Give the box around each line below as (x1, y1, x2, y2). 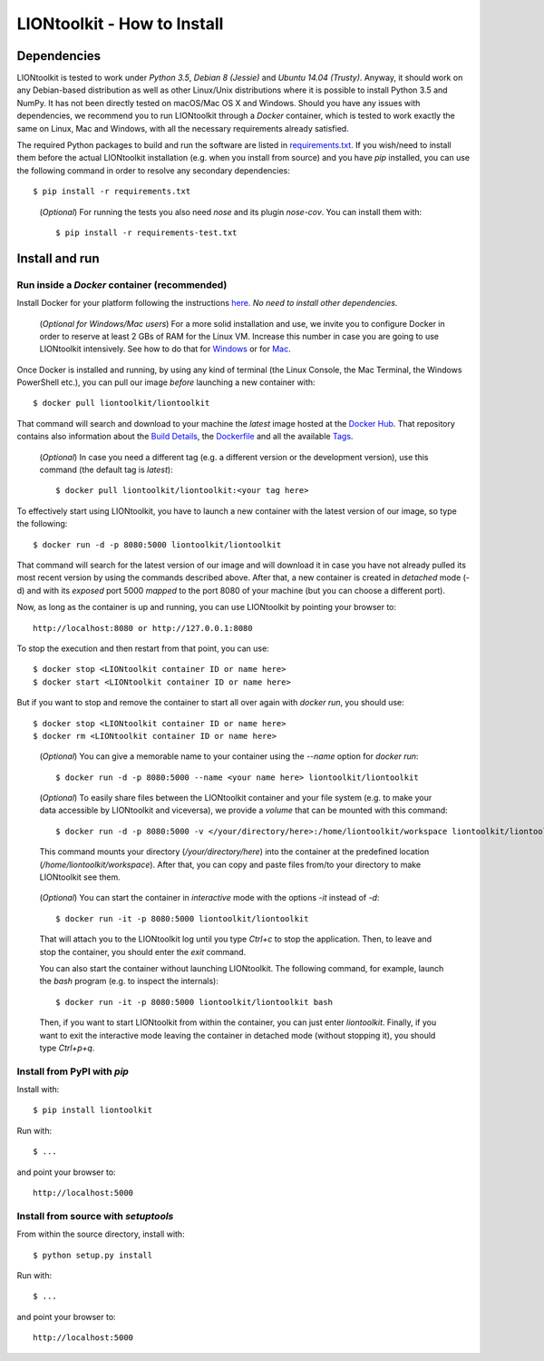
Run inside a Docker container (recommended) (16, 278, 228, 291)
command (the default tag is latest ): (39, 464, 173, 476)
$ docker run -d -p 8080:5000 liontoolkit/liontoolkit (33, 539, 282, 549)
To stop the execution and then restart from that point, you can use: (16, 643, 269, 654)
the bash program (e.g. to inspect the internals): (39, 976, 219, 987)
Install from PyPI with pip (16, 1065, 129, 1078)
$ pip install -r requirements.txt (33, 186, 191, 197)
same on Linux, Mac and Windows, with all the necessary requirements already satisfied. (16, 123, 349, 133)
